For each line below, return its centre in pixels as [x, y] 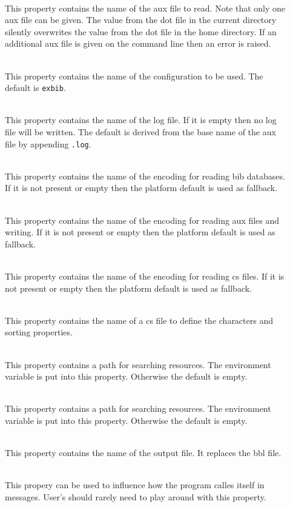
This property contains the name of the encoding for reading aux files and [142, 220]
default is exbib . [35, 88]
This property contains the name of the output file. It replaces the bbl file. [143, 453]
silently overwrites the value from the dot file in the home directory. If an [141, 31]
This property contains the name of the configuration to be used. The [134, 76]
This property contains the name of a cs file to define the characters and [139, 320]
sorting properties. [39, 332]
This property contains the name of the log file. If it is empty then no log [141, 120]
